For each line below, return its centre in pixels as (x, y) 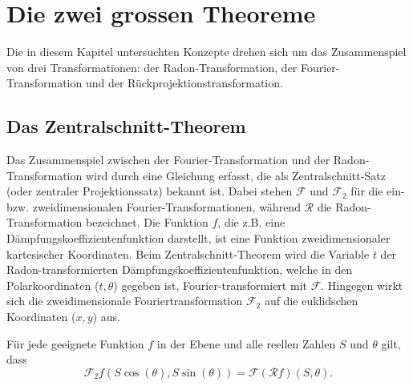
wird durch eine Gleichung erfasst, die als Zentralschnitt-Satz (235, 175)
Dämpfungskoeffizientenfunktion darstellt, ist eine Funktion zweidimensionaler (198, 238)
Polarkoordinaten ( (53, 285)
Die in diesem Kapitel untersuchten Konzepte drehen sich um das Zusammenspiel (206, 52)
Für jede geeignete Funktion (75, 343)
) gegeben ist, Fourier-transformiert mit (210, 285)
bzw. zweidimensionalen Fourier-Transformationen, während (154, 206)
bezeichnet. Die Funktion (147, 222)
